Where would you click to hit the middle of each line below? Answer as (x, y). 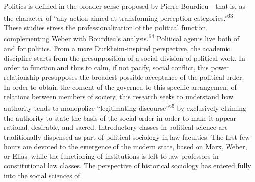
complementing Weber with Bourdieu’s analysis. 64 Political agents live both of (122, 38)
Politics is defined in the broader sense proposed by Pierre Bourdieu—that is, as (125, 6)
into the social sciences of (42, 175)
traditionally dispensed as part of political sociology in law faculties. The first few (127, 136)
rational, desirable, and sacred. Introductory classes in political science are (116, 127)
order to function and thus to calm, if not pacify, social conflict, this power (116, 67)
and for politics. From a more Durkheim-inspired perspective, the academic (117, 48)
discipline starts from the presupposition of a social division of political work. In (125, 58)
